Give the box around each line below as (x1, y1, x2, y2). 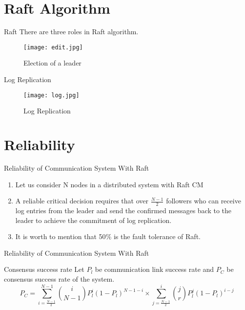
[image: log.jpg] (23, 91, 80, 99)
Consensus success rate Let (4, 264, 84, 274)
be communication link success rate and (95, 264, 214, 274)
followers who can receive (166, 196, 241, 206)
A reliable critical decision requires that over (15, 196, 148, 206)
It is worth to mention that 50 (15, 231, 106, 242)
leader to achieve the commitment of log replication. (15, 215, 172, 225)
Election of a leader (23, 58, 82, 68)
